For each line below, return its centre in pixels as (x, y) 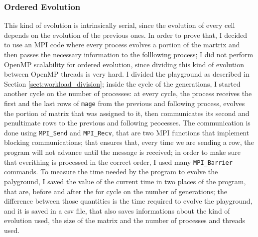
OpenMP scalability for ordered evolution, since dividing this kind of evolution (124, 64)
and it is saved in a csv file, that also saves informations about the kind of (117, 210)
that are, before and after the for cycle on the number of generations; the (116, 191)
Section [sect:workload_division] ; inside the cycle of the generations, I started (122, 83)
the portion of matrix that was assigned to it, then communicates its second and (127, 113)
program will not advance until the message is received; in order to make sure (122, 152)
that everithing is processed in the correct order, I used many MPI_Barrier (118, 162)
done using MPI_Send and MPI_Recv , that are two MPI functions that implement (127, 132)
